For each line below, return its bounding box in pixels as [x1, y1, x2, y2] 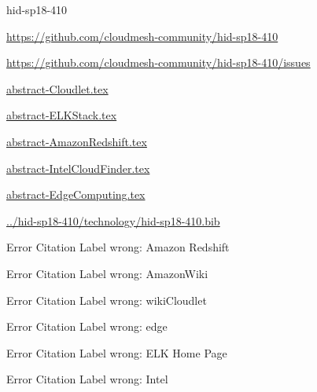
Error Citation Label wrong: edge [6, 318, 168, 335]
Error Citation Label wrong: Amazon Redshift [6, 239, 230, 255]
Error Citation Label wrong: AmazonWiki [6, 265, 208, 281]
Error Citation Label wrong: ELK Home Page [6, 344, 227, 361]
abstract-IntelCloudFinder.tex [6, 159, 150, 176]
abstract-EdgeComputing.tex [6, 186, 146, 203]
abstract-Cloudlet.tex [6, 80, 109, 97]
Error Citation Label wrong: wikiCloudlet [6, 291, 207, 308]
